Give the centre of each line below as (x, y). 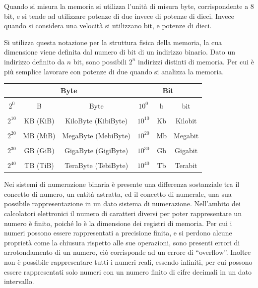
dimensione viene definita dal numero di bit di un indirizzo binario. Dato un (120, 52)
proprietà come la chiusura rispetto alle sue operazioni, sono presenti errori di (122, 242)
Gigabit (186, 150)
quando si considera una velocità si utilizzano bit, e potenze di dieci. (108, 26)
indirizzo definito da (34, 61)
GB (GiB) (39, 150)
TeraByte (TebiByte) (97, 165)
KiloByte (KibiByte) (96, 120)
